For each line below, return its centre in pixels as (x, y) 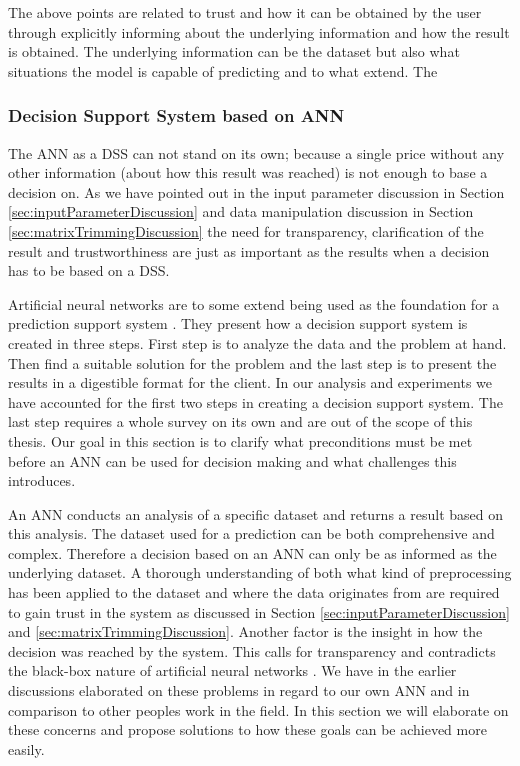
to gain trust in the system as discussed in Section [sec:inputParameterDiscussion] (259, 611)
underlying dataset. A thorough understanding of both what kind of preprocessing (260, 572)
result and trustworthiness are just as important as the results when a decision (249, 250)
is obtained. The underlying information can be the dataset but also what (234, 51)
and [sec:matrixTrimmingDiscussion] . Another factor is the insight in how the (245, 631)
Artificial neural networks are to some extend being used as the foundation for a (254, 303)
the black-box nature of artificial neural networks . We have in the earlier (232, 670)
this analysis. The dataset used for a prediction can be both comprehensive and (251, 533)
